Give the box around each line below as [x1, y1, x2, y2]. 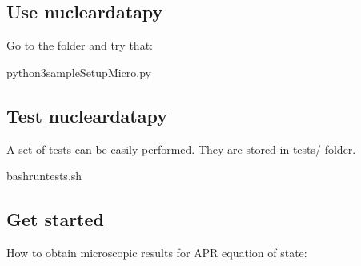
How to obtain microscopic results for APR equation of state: [6, 244, 307, 260]
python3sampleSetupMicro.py [6, 63, 151, 80]
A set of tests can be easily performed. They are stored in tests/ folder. [6, 140, 356, 157]
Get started [6, 207, 104, 232]
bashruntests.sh [6, 167, 82, 184]
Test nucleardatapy [6, 103, 167, 127]
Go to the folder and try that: [6, 37, 153, 54]
